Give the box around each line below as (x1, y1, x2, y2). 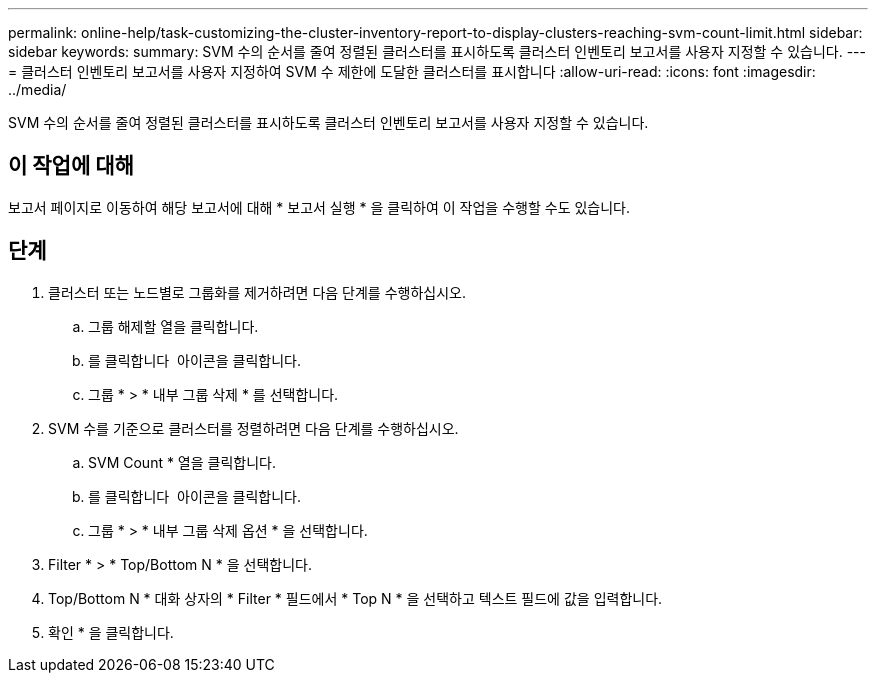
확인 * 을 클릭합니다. (48, 623, 174, 641)
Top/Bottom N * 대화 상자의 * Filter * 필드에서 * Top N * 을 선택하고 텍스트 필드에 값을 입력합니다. (48, 589, 663, 607)
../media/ (8, 81, 67, 98)
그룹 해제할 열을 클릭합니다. (88, 317, 259, 335)
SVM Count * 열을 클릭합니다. (88, 453, 276, 471)
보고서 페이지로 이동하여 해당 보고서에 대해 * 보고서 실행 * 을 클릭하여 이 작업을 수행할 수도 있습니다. (8, 198, 631, 216)
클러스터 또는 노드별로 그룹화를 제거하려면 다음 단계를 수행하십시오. (48, 283, 466, 301)
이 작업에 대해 (8, 153, 134, 179)
